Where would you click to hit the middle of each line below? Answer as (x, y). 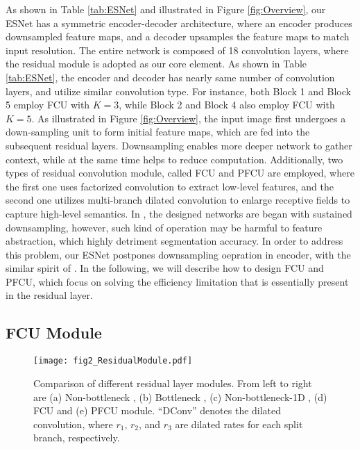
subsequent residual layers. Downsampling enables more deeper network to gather (179, 145)
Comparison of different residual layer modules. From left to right (173, 383)
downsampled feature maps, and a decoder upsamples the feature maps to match (178, 36)
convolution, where (73, 424)
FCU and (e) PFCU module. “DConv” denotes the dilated (157, 410)
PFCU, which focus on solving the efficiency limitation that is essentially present (177, 281)
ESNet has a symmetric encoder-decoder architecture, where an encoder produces (179, 23)
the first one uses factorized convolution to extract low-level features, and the (170, 186)
